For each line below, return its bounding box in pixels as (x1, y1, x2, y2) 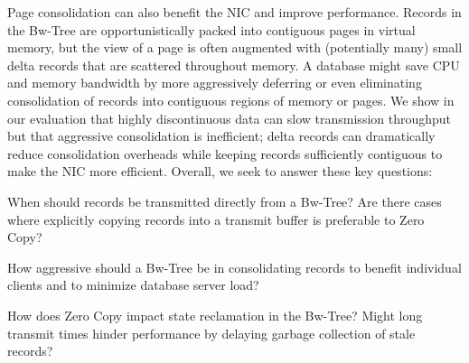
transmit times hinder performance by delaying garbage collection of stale (7, 323, 416, 342)
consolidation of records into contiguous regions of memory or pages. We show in (7, 90, 455, 109)
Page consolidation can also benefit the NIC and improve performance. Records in (7, 3, 462, 21)
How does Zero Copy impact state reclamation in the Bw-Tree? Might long (7, 305, 423, 324)
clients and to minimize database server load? (7, 275, 259, 294)
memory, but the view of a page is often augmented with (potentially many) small (7, 38, 463, 57)
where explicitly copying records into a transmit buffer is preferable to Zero (7, 209, 425, 228)
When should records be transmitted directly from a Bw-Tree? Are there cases (7, 191, 442, 210)
